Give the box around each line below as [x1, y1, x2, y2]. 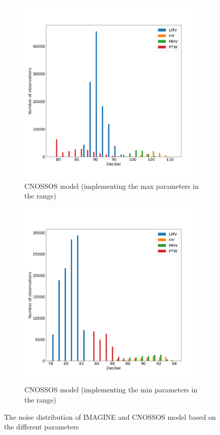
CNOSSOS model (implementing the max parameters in [24, 180, 199, 191]
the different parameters [4, 421, 79, 432]
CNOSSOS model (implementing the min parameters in [24, 384, 198, 395]
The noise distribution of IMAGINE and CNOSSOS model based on [4, 411, 216, 422]
